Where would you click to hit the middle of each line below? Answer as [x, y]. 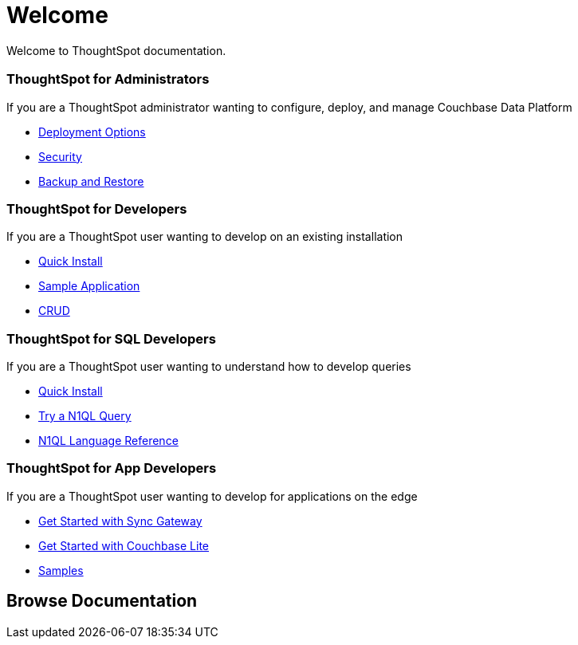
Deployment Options [92, 132]
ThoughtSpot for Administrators [108, 79]
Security [60, 156]
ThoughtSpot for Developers [97, 208]
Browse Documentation [102, 601]
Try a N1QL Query [85, 416]
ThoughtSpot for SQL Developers [111, 338]
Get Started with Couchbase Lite [124, 545]
